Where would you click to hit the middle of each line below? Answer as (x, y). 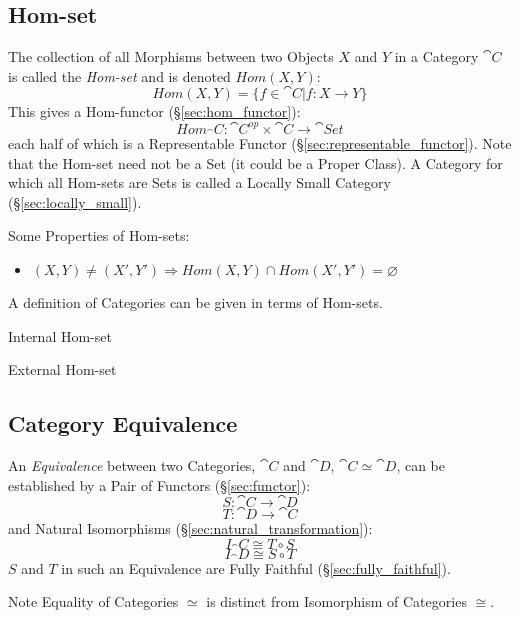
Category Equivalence (123, 423)
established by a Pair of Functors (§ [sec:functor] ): (159, 484)
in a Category (436, 56)
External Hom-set (62, 369)
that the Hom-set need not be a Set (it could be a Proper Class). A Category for (255, 162)
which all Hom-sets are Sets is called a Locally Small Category (199, 182)
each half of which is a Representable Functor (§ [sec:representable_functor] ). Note (260, 142)
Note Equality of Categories (93, 601)
